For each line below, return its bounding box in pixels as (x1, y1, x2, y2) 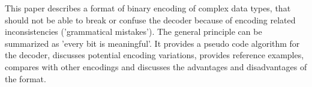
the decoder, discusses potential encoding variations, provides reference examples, (5, 49, 304, 61)
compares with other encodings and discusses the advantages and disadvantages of (5, 60, 307, 73)
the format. (5, 72, 46, 85)
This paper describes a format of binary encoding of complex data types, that (5, 2, 291, 14)
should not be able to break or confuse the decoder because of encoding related (5, 13, 296, 26)
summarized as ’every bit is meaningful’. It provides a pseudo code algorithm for (5, 37, 300, 49)
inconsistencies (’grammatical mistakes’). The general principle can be (5, 25, 262, 38)
